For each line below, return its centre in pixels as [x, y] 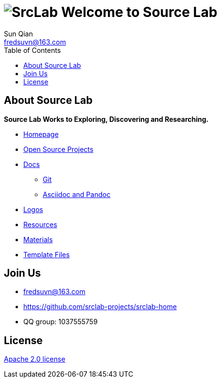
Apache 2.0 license [35, 359]
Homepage [41, 134]
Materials [38, 239]
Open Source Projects [59, 149]
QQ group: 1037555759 [60, 322]
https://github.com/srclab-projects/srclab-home [100, 307]
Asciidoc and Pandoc [77, 194]
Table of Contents [33, 50]
